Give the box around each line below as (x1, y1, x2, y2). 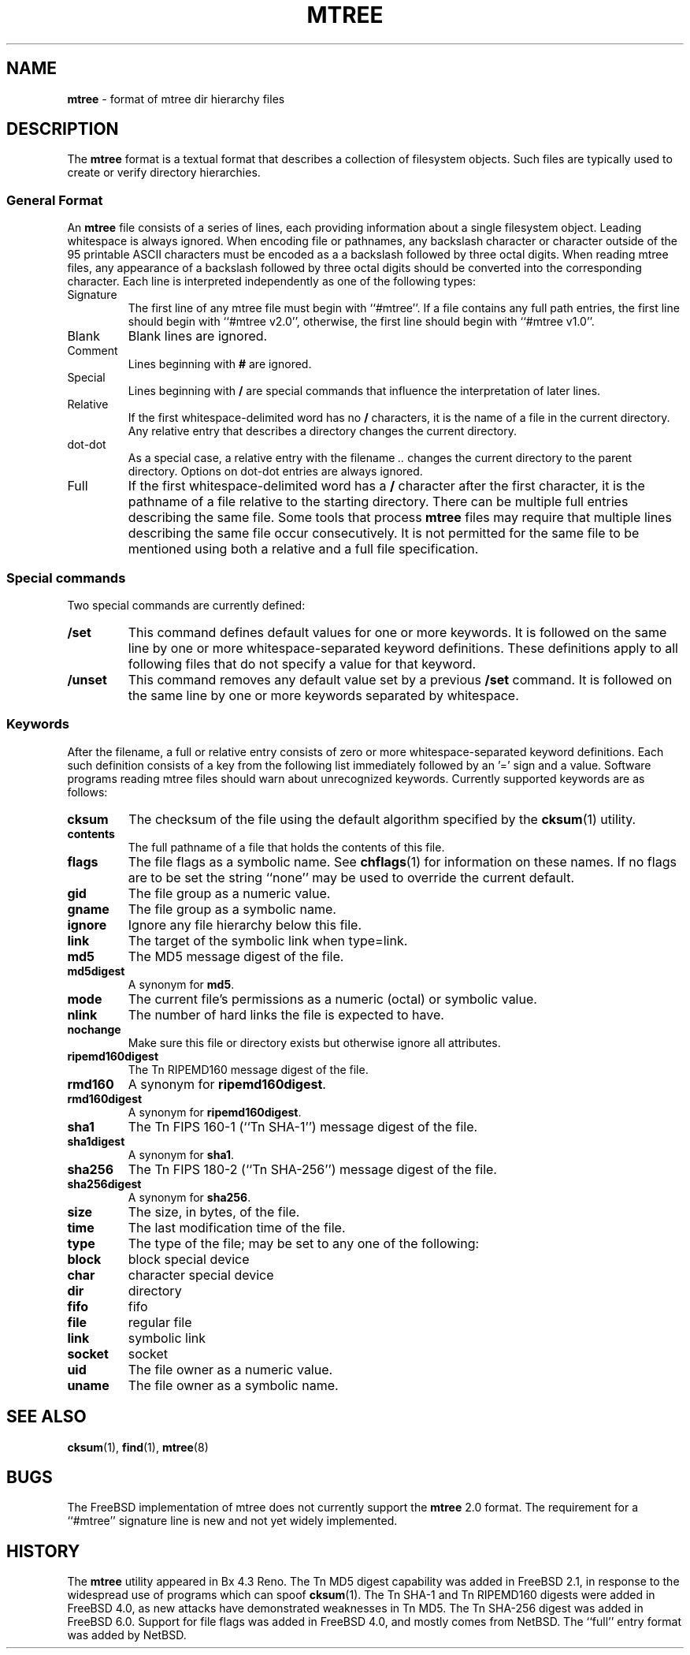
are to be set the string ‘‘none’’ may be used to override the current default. (128, 869, 574, 885)
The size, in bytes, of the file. (128, 1203, 300, 1220)
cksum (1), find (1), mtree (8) (67, 1440, 209, 1454)
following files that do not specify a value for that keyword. (128, 655, 477, 672)
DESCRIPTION (6, 119, 119, 140)
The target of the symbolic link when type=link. (128, 932, 408, 949)
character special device (128, 1266, 274, 1283)
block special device (128, 1251, 250, 1267)
